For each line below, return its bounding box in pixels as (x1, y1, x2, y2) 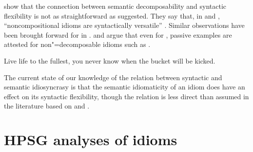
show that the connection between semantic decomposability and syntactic (4, 1, 227, 11)
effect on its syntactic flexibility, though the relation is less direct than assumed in (4, 91, 249, 101)
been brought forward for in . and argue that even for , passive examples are (4, 29, 232, 40)
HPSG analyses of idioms (4, 130, 177, 150)
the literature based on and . (4, 101, 90, 111)
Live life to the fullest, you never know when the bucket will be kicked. (4, 55, 215, 65)
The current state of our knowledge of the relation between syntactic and (4, 72, 222, 82)
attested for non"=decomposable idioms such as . (4, 39, 151, 49)
